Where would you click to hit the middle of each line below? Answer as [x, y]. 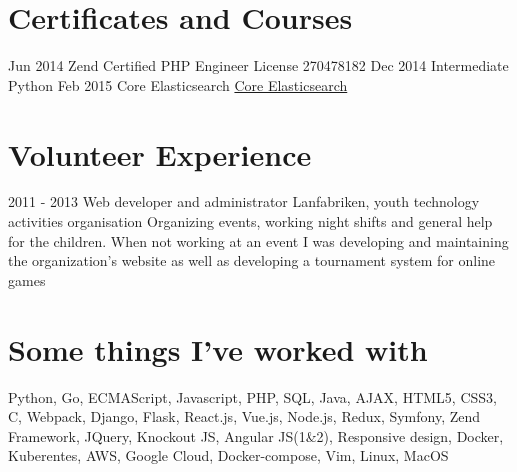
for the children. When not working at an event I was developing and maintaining [258, 240]
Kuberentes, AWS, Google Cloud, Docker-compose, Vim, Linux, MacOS [228, 455]
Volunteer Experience [160, 153]
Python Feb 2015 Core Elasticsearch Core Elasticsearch [178, 84]
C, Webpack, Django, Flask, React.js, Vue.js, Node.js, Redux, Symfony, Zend [244, 416]
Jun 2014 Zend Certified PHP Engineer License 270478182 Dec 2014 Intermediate [258, 65]
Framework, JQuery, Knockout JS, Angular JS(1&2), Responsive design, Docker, [256, 435]
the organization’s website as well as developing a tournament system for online [252, 260]
